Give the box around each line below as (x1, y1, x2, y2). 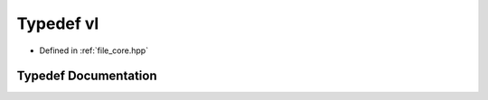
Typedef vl (16, 14, 99, 33)
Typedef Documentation (16, 68, 157, 84)
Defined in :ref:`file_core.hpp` (39, 45, 149, 56)
